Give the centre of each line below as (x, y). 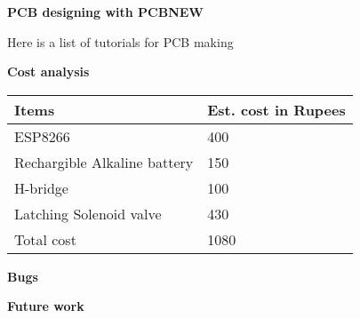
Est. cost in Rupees (276, 109)
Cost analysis (48, 72)
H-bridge (41, 187)
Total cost (45, 239)
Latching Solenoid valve (88, 213)
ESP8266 (42, 136)
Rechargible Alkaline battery (104, 162)
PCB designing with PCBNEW (106, 12)
